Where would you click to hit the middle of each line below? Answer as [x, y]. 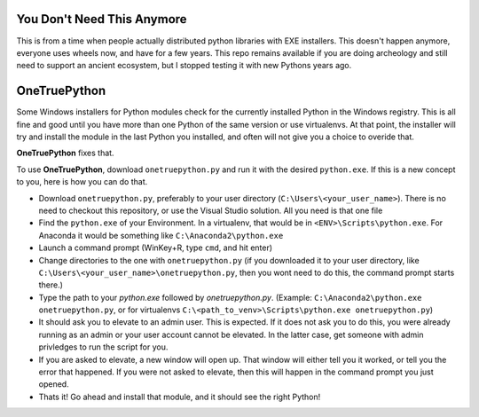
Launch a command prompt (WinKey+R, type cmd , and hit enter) [156, 248]
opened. [54, 384]
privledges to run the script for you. [103, 347]
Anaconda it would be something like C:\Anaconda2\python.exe [161, 235]
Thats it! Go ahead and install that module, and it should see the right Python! [180, 397]
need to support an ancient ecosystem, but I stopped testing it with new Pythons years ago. [184, 66]
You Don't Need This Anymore [102, 19]
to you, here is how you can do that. [82, 182]
